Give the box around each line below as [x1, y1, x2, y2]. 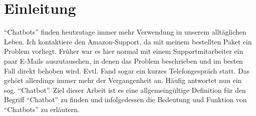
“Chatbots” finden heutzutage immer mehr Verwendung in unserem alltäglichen [4, 27, 247, 37]
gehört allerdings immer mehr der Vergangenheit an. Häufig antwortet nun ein [4, 75, 242, 85]
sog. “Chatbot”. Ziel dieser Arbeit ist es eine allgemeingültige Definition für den [4, 84, 246, 95]
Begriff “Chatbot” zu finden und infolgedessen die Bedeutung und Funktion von [4, 94, 247, 105]
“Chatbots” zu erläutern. [4, 104, 80, 114]
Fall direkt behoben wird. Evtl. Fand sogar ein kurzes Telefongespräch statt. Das [4, 65, 250, 76]
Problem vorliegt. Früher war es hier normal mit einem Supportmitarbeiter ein [4, 46, 243, 56]
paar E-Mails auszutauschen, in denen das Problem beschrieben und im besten [4, 55, 243, 66]
